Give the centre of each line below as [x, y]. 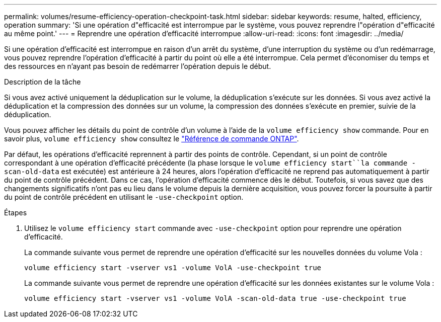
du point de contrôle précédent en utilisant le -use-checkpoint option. [124, 197]
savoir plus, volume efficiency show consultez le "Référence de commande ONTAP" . [152, 139]
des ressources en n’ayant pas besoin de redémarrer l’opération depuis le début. [138, 66]
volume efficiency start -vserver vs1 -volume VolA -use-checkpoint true [173, 268]
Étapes [16, 213]
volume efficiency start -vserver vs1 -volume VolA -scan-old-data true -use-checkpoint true [215, 298]
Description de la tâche [43, 82]
